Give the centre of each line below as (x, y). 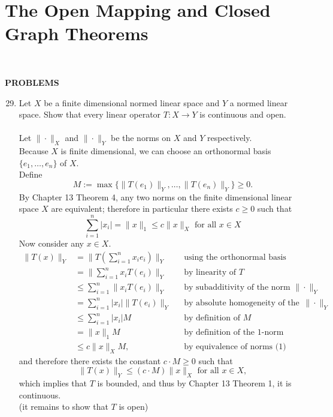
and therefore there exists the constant (90, 360)
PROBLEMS (32, 82)
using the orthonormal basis (235, 257)
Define (31, 174)
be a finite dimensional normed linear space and (132, 102)
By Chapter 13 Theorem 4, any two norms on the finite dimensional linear (155, 196)
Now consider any (52, 243)
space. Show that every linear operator (90, 114)
